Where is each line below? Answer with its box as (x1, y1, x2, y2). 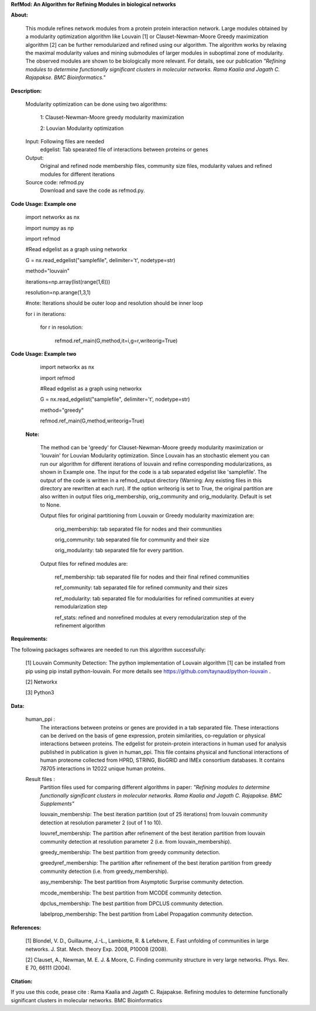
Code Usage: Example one (11, 200, 77, 207)
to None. (40, 501, 61, 508)
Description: (11, 87, 42, 94)
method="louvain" (25, 267, 70, 274)
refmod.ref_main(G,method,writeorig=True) (40, 417, 145, 424)
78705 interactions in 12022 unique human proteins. (40, 765, 166, 772)
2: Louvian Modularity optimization (40, 125, 124, 132)
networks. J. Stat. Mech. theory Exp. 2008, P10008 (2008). (25, 945, 168, 952)
